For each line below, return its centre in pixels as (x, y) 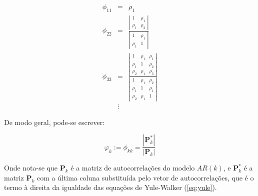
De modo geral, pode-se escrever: (54, 122)
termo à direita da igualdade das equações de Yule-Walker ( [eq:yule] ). (110, 187)
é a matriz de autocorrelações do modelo (133, 168)
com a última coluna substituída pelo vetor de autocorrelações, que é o (145, 177)
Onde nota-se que (31, 168)
